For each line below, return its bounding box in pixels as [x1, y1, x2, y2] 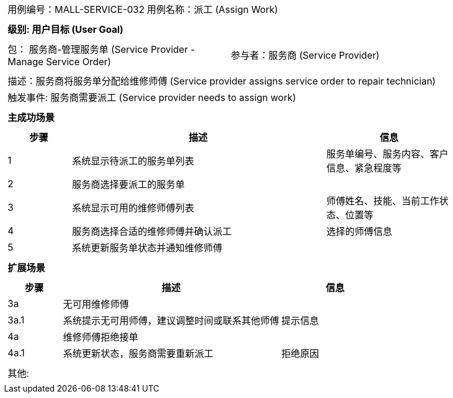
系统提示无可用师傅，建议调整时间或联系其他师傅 [63, 315, 279, 326]
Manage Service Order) [8, 56, 111, 68]
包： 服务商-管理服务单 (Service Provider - [8, 43, 195, 55]
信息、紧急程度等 [326, 162, 402, 174]
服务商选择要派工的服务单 [72, 178, 185, 190]
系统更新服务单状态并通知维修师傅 [72, 242, 222, 254]
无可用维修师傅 [63, 298, 129, 310]
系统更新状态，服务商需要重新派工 [63, 348, 214, 359]
